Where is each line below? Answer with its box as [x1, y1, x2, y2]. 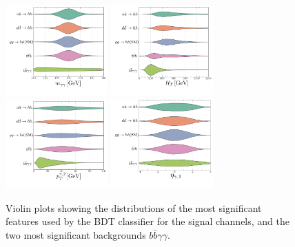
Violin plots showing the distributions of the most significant [6, 200, 262, 215]
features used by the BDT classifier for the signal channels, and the [6, 214, 290, 228]
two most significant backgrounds [6, 227, 146, 241]
